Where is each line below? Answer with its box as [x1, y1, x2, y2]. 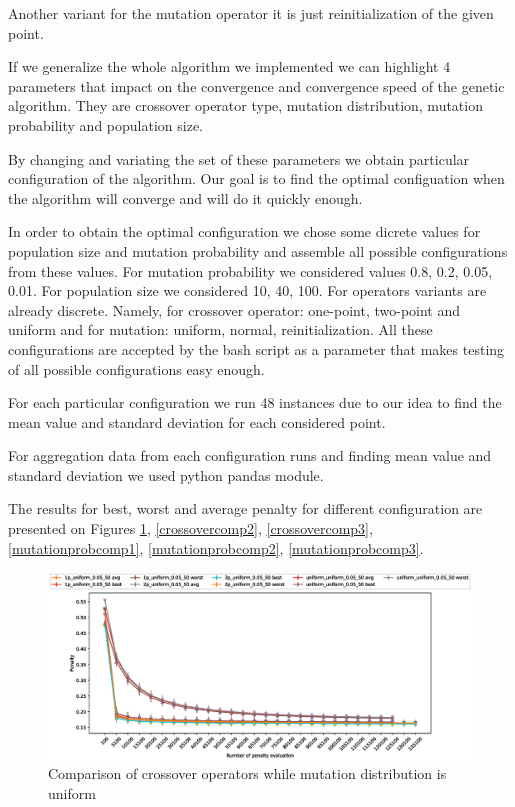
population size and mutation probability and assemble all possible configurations [8, 240, 508, 261]
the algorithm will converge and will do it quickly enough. [8, 187, 363, 208]
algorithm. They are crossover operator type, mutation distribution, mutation [8, 95, 483, 116]
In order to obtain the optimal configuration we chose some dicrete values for [8, 221, 481, 242]
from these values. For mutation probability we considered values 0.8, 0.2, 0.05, [8, 260, 493, 281]
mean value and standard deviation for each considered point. [8, 411, 386, 432]
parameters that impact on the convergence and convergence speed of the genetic [8, 75, 505, 96]
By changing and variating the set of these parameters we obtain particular [8, 148, 470, 169]
